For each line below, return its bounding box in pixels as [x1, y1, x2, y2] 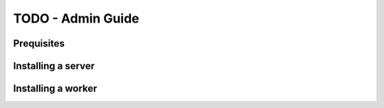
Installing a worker [13, 83, 97, 95]
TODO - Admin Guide [13, 11, 140, 26]
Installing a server [13, 60, 95, 72]
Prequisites [13, 37, 65, 49]
